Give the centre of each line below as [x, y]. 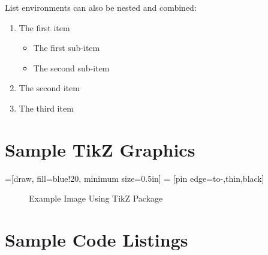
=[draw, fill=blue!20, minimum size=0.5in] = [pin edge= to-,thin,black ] [135, 178]
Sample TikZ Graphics [100, 149]
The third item [46, 108]
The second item [49, 88]
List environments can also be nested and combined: [101, 7]
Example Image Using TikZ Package [96, 198]
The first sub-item [67, 48]
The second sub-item [71, 67]
